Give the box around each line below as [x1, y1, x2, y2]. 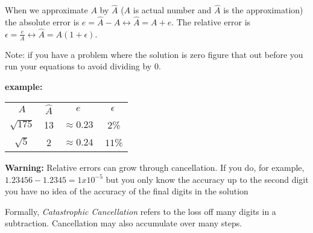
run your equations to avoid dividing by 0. [5, 60, 161, 72]
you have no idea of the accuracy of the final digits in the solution [5, 185, 248, 197]
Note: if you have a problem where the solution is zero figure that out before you [5, 48, 303, 60]
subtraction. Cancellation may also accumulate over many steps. [5, 217, 242, 229]
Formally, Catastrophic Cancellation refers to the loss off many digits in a [5, 205, 276, 217]
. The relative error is [171, 16, 251, 28]
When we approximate [5, 4, 88, 16]
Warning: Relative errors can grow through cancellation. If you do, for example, [5, 161, 305, 173]
